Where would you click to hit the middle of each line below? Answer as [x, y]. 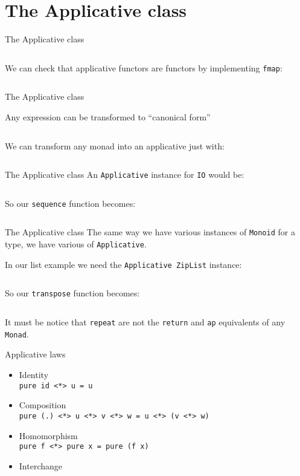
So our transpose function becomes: [72, 293]
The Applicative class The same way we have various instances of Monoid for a [150, 232]
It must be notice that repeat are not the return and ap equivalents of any [145, 322]
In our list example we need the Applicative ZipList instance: [123, 264]
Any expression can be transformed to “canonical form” [108, 116]
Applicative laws [35, 354]
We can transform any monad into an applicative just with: [115, 145]
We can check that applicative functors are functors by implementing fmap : [144, 67]
